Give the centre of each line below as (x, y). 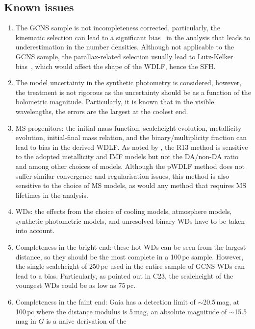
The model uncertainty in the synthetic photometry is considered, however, (128, 82)
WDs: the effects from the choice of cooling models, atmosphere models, (124, 211)
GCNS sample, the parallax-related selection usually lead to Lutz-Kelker (124, 56)
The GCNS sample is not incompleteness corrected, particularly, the (118, 28)
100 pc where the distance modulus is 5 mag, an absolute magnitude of (121, 311)
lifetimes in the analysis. (52, 195)
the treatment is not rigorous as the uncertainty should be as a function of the (133, 92)
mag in (26, 321)
